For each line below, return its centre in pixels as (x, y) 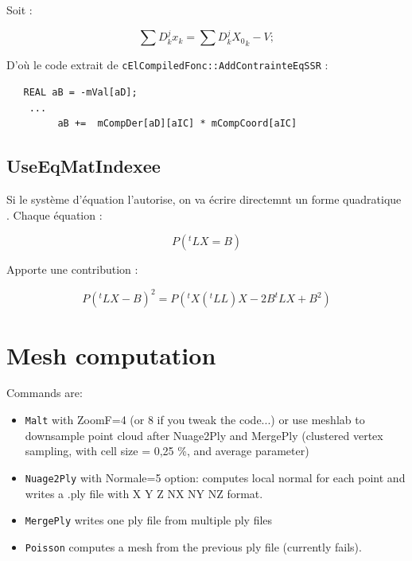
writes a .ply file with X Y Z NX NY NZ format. (144, 493)
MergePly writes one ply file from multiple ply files (149, 520)
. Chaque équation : (54, 214)
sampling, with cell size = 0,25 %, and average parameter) (167, 451)
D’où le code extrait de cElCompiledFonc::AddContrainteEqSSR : (167, 65)
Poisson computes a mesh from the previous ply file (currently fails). (193, 546)
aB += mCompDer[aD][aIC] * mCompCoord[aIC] (177, 124)
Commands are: (45, 393)
